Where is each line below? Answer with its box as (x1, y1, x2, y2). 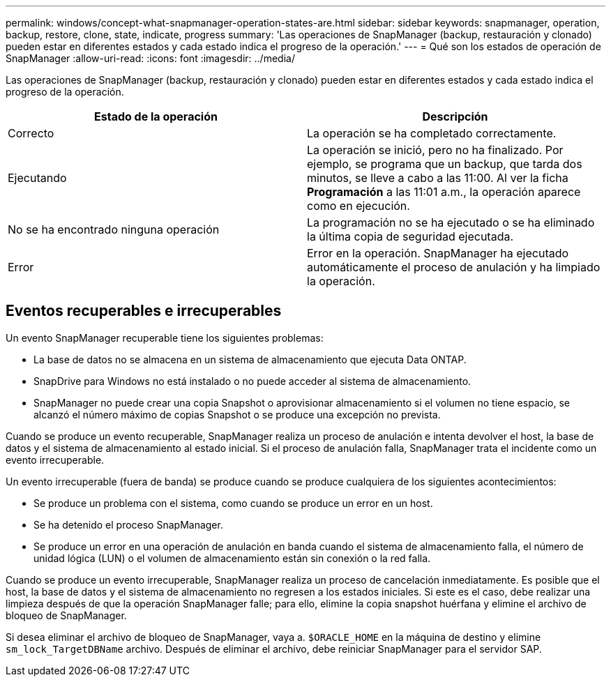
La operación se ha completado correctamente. (307, 126, 557, 140)
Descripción (422, 109, 488, 123)
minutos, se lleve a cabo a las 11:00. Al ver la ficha (307, 171, 568, 185)
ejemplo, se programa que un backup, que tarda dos (307, 157, 582, 171)
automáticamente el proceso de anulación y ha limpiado (307, 260, 601, 274)
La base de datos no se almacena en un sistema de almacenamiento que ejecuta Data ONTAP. (33, 353, 467, 365)
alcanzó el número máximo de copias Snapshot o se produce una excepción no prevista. (33, 408, 441, 420)
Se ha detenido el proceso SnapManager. (33, 518, 223, 531)
